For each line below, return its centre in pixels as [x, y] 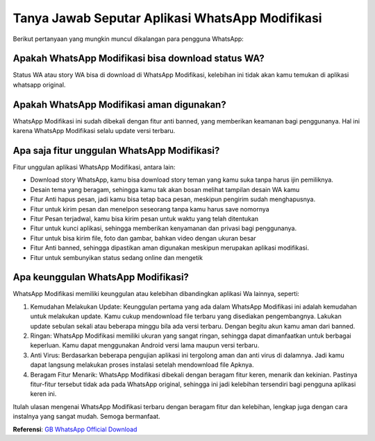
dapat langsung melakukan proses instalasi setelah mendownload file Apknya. [142, 365]
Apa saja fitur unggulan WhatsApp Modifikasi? [116, 150]
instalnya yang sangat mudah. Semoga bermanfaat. [86, 417]
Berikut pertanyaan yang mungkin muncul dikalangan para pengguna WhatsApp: [128, 39]
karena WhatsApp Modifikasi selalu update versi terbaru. [94, 131]
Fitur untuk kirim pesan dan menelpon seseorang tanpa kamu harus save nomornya [150, 209]
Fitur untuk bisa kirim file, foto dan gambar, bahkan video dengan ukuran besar [143, 238]
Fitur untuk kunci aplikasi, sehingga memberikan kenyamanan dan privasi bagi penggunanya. [164, 228]
